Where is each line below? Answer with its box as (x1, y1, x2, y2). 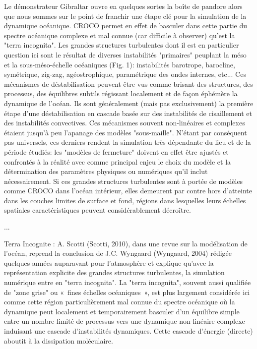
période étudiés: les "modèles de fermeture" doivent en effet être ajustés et (4, 146, 229, 157)
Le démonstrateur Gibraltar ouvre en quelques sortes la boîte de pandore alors (4, 1, 243, 11)
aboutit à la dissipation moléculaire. (4, 335, 113, 346)
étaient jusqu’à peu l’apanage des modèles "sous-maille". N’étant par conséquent (4, 127, 247, 137)
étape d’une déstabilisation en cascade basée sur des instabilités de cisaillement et (4, 108, 253, 118)
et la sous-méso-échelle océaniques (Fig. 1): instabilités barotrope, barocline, (4, 59, 235, 69)
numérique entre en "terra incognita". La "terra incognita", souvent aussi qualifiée (4, 277, 251, 288)
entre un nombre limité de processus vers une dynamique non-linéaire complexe (4, 316, 245, 326)
